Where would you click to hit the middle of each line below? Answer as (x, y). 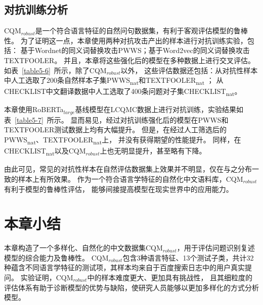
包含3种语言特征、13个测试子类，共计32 (188, 257)
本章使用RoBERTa (34, 109)
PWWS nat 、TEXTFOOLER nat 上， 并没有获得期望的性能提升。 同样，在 (123, 140)
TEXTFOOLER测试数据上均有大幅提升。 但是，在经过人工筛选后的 (116, 130)
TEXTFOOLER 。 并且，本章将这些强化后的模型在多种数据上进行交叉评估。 (130, 60)
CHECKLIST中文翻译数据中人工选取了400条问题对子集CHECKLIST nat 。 (123, 92)
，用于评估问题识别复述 (216, 248)
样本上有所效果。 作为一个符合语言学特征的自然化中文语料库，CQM (130, 179)
